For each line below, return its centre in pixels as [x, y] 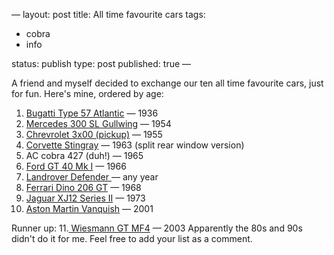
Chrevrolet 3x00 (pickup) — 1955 [94, 134]
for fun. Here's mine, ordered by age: [87, 93]
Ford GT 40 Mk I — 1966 [76, 166]
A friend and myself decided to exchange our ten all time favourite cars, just [167, 83]
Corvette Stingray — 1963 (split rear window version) [135, 145]
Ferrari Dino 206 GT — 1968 [83, 187]
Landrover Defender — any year [92, 177]
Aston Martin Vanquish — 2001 [89, 208]
